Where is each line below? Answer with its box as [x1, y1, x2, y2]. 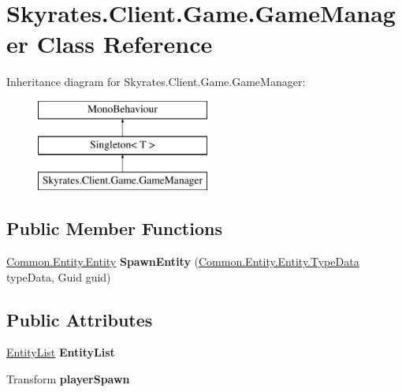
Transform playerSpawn [6, 371, 130, 387]
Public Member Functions [6, 216, 222, 241]
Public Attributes [6, 307, 153, 331]
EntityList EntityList [6, 344, 115, 360]
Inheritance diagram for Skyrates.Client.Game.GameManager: [6, 73, 306, 90]
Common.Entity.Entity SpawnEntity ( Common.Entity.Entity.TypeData [6, 253, 359, 270]
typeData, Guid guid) [6, 268, 111, 285]
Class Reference [36, 28, 213, 60]
